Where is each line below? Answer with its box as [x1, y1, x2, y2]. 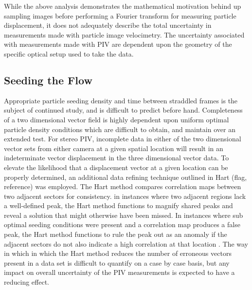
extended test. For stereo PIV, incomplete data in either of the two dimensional [4, 134, 241, 144]
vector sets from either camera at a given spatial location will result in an [4, 143, 223, 153]
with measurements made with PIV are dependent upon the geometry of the [4, 39, 232, 49]
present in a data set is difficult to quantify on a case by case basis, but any [4, 257, 230, 268]
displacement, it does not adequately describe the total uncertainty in [4, 20, 212, 30]
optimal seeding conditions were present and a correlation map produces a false [4, 219, 240, 230]
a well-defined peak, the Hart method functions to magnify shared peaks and [4, 200, 233, 211]
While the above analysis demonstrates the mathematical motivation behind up [4, 1, 241, 11]
